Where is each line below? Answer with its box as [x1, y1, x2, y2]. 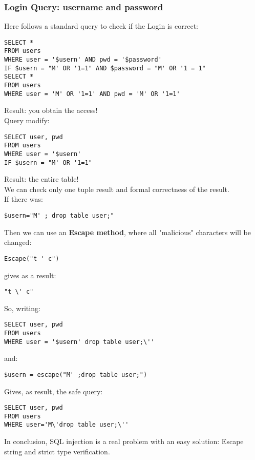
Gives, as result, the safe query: [4, 386, 103, 396]
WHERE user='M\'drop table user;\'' [4, 421, 129, 429]
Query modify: [4, 115, 50, 125]
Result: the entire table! [4, 174, 79, 184]
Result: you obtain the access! [4, 105, 98, 116]
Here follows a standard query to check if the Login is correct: [4, 21, 198, 31]
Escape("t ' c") [4, 255, 59, 262]
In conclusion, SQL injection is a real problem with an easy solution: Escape [4, 436, 244, 447]
